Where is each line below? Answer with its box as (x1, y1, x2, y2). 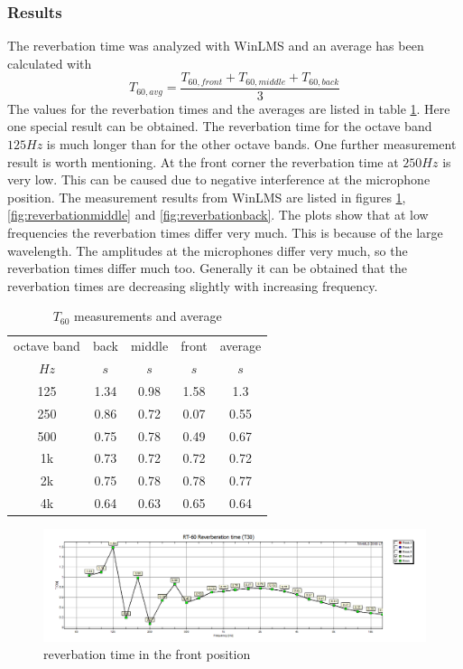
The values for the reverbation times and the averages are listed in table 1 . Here (7, 99, 450, 118)
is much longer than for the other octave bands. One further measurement (46, 135, 457, 154)
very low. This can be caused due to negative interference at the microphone (7, 170, 431, 189)
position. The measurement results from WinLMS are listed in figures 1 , (7, 187, 406, 206)
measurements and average (74, 306, 222, 325)
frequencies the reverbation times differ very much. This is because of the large (7, 223, 443, 242)
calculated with (7, 53, 92, 72)
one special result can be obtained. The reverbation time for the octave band (7, 117, 432, 136)
